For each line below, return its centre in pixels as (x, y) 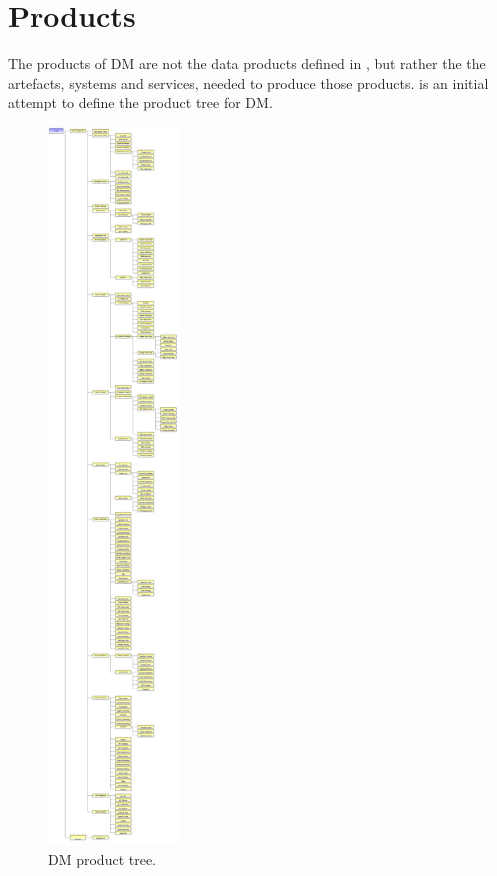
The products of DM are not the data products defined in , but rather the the (247, 63)
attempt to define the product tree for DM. (140, 102)
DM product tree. (102, 858)
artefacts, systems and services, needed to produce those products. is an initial (248, 82)
